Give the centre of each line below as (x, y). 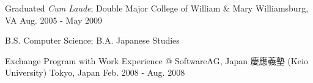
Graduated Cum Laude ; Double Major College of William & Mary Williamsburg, (157, 8)
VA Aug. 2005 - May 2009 (54, 20)
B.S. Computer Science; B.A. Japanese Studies (92, 40)
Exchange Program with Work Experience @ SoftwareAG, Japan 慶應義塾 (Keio (156, 60)
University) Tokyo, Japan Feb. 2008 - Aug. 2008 (95, 72)
